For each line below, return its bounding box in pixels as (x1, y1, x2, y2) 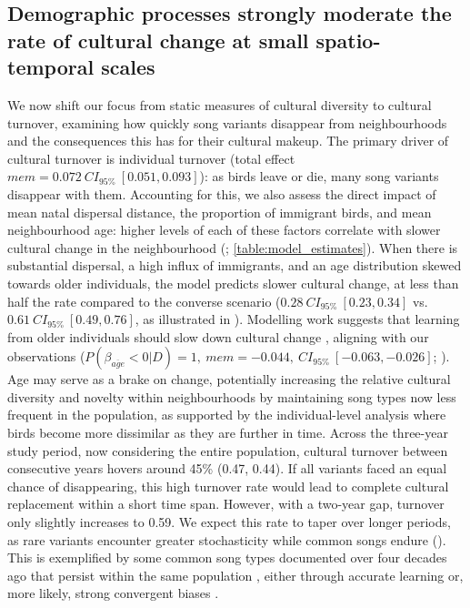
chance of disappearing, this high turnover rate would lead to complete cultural (7, 476, 449, 495)
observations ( (7, 347, 85, 366)
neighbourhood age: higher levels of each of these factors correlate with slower (7, 220, 441, 239)
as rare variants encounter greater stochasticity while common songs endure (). (7, 530, 446, 549)
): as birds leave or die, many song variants (199, 167, 439, 186)
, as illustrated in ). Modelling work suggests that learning (135, 309, 460, 329)
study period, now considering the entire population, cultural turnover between (7, 441, 448, 460)
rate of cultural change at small (7, 25, 309, 54)
